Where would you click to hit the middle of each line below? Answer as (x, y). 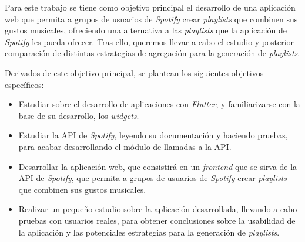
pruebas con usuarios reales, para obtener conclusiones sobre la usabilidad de (157, 220)
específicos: (24, 84)
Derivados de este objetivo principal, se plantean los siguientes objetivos (134, 72)
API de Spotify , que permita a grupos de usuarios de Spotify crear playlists (153, 178)
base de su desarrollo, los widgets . (79, 115)
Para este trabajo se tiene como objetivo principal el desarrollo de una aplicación (150, 7)
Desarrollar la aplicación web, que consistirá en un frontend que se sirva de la (158, 166)
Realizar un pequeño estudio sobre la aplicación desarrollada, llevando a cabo (158, 209)
